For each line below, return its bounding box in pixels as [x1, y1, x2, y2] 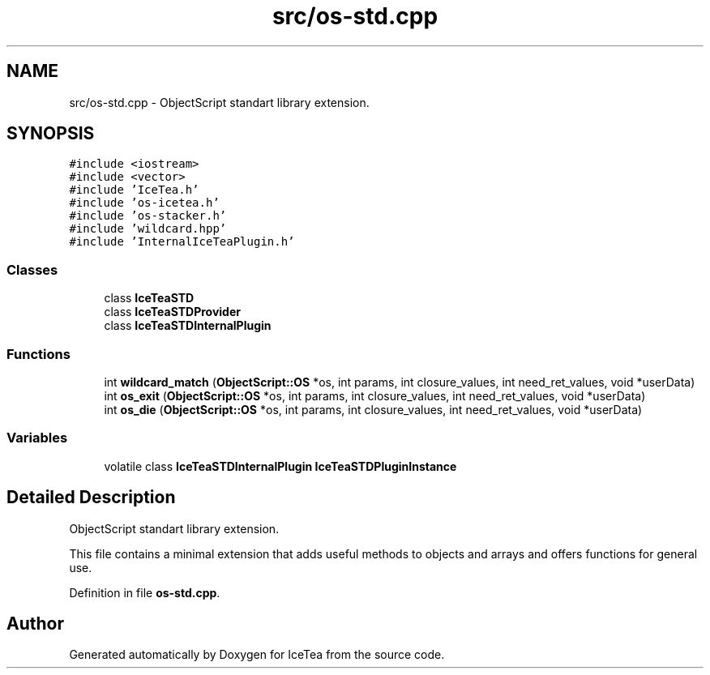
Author [6, 613, 64, 634]
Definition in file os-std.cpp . [69, 585, 220, 600]
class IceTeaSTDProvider [104, 305, 241, 319]
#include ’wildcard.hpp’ [69, 222, 227, 236]
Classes [6, 261, 58, 278]
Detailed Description [6, 487, 176, 508]
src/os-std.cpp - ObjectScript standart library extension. [69, 95, 370, 109]
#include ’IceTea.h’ [69, 183, 199, 197]
